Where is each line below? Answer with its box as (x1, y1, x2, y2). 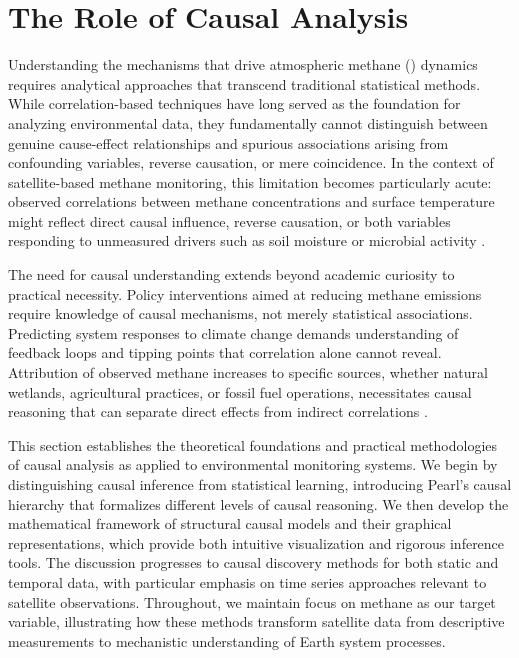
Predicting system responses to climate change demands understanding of (8, 322, 459, 343)
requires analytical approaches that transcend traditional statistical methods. (8, 73, 481, 94)
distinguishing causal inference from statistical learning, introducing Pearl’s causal (8, 474, 512, 494)
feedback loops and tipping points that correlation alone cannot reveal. (8, 342, 442, 363)
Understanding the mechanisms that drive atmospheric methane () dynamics (8, 54, 478, 75)
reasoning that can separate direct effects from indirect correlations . (8, 401, 428, 422)
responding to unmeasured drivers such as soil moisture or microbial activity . (8, 230, 486, 251)
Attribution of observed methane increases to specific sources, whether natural (8, 362, 488, 383)
